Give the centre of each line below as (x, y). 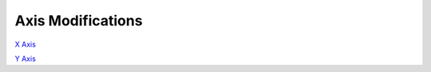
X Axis (25, 44)
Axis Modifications (79, 21)
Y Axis (25, 59)
